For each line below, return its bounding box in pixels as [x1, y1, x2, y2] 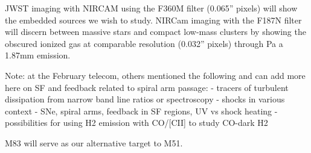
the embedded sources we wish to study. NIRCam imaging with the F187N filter [5, 13, 302, 26]
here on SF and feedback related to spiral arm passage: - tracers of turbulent [5, 81, 289, 93]
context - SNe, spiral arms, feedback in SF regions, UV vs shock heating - [5, 104, 278, 117]
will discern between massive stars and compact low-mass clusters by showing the [5, 25, 306, 38]
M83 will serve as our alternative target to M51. [5, 136, 183, 149]
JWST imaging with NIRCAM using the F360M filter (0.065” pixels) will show [5, 2, 298, 14]
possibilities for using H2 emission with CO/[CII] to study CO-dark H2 [5, 116, 268, 129]
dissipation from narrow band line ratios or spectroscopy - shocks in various [5, 93, 285, 105]
